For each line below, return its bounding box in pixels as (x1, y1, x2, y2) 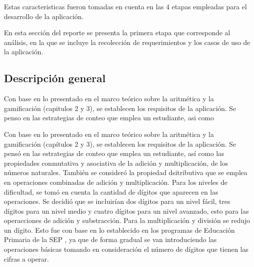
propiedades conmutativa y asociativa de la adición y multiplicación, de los (4, 157, 228, 168)
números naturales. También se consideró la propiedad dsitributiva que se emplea (4, 167, 248, 178)
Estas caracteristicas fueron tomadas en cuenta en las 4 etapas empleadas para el (4, 1, 247, 11)
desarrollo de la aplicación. (4, 11, 84, 21)
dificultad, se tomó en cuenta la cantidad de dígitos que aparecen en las (4, 186, 218, 197)
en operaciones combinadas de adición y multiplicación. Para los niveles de (4, 177, 228, 187)
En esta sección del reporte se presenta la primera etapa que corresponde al (4, 27, 231, 38)
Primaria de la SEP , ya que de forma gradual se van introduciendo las (4, 234, 217, 245)
